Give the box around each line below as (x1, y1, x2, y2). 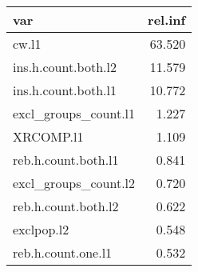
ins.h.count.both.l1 (13, 81, 117, 99)
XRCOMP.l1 (13, 127, 84, 146)
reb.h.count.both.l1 (13, 150, 119, 169)
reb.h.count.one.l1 (13, 243, 113, 262)
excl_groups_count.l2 (13, 174, 136, 192)
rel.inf (148, 10, 186, 29)
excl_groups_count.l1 (13, 104, 136, 122)
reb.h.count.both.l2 (13, 197, 119, 215)
